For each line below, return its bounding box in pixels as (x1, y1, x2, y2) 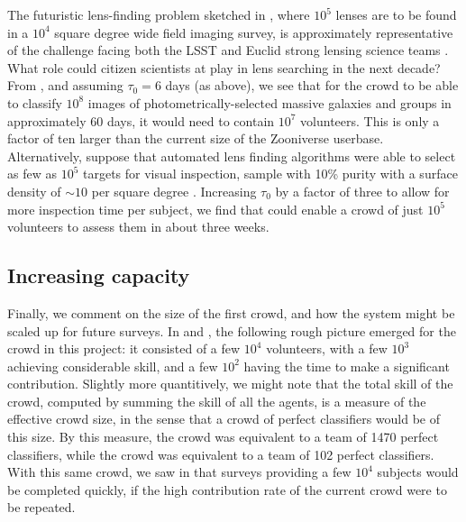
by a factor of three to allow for (275, 181, 450, 200)
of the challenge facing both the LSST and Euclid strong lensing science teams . (7, 41, 449, 60)
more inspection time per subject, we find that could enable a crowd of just (7, 199, 424, 218)
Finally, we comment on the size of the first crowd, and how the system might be (7, 303, 455, 322)
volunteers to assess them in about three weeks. (7, 217, 270, 236)
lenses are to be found (335, 5, 457, 23)
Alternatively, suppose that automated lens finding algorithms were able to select (7, 146, 456, 165)
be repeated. (7, 498, 76, 517)
